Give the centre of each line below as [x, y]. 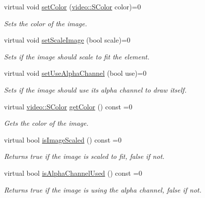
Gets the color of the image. [46, 123]
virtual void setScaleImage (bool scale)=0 [67, 40]
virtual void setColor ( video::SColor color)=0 [72, 6]
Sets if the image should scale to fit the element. [77, 56]
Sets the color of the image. [46, 23]
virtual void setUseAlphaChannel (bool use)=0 [75, 73]
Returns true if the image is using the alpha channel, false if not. [103, 189]
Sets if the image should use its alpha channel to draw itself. [95, 89]
